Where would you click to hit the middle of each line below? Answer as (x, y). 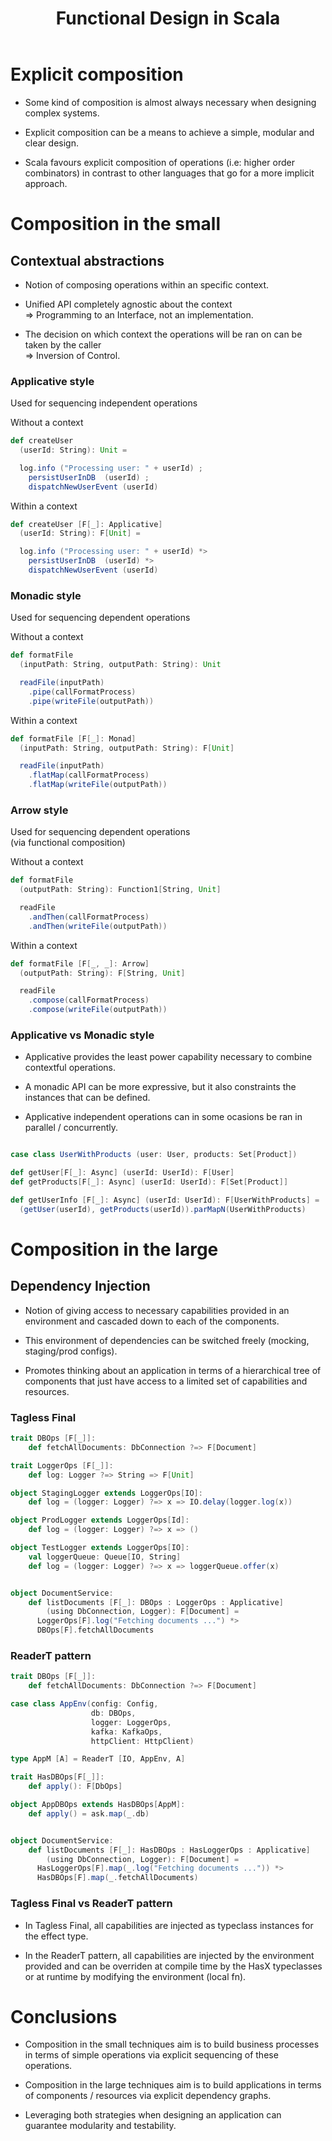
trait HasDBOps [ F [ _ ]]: (57, 1777)
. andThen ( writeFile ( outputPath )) (98, 926)
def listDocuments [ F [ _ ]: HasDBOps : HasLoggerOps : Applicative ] (169, 1850)
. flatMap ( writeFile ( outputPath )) (98, 785)
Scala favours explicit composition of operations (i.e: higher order (159, 162)
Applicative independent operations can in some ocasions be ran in (163, 1117)
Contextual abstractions (87, 260)
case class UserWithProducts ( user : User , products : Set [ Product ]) (154, 1155)
